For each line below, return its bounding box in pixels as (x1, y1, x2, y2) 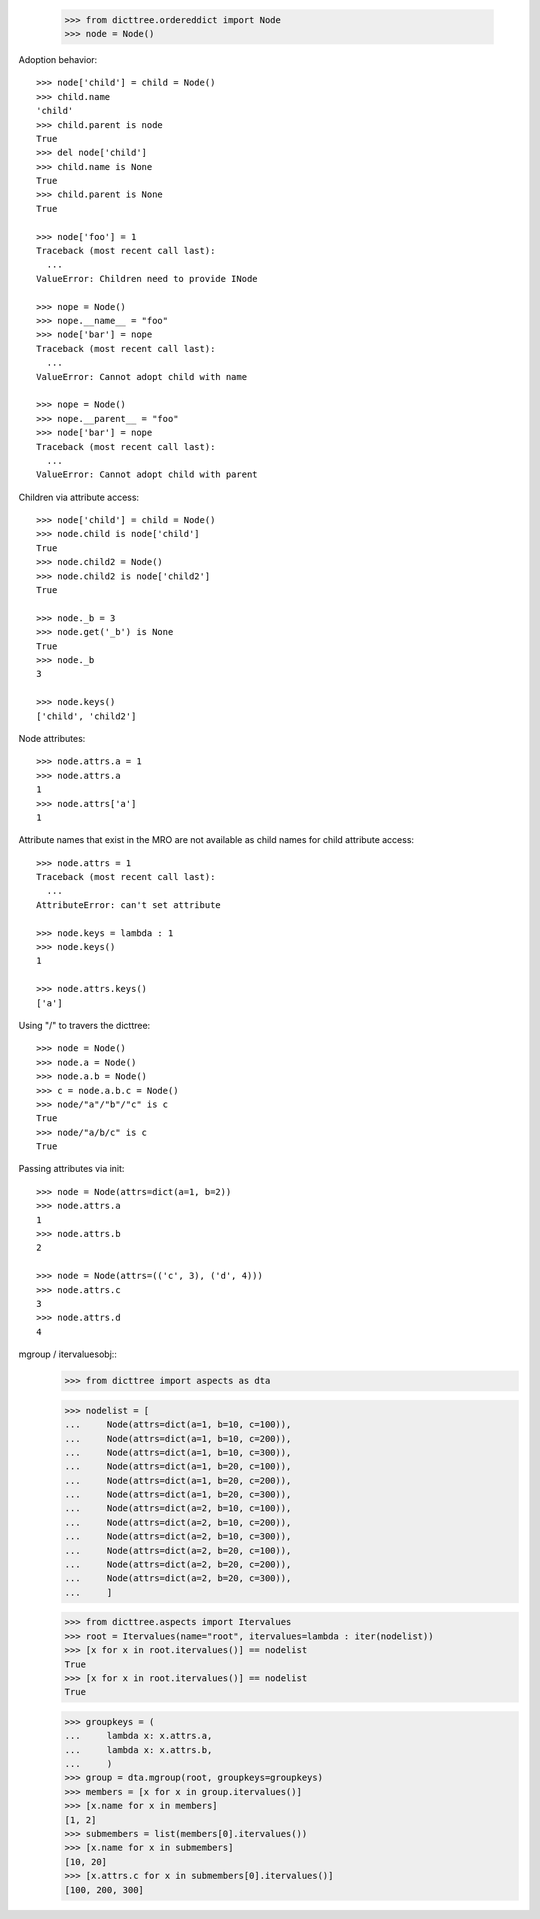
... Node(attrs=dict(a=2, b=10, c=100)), (64, 1503, 292, 1514)
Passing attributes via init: (18, 1163, 125, 1175)
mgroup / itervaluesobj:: (18, 1348, 117, 1360)
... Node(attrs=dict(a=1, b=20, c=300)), (64, 1489, 292, 1500)
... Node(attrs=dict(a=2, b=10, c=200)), (64, 1516, 292, 1528)
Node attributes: (18, 732, 86, 744)
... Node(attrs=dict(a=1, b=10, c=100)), (64, 1419, 292, 1430)
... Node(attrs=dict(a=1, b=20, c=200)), (64, 1475, 292, 1486)
